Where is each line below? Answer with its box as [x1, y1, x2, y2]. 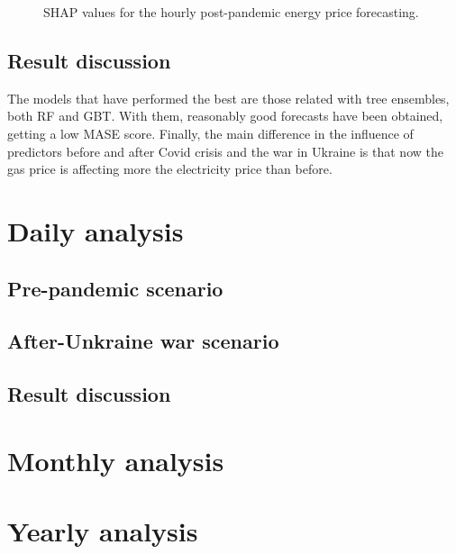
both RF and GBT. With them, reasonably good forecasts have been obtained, [7, 106, 443, 125]
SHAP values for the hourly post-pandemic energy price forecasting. [43, 3, 419, 21]
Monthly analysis [7, 441, 224, 478]
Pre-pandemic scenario [7, 274, 223, 302]
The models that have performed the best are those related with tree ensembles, [7, 88, 450, 107]
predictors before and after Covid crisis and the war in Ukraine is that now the [7, 141, 443, 160]
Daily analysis [7, 212, 184, 249]
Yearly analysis [7, 513, 198, 549]
